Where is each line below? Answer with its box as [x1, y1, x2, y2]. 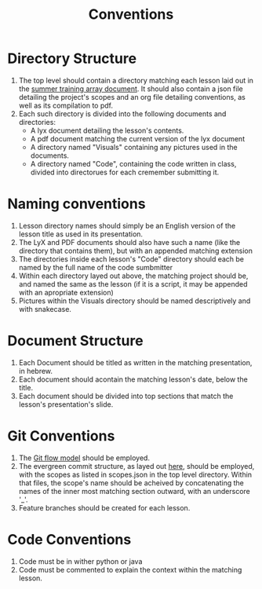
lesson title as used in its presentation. [18, 229, 143, 239]
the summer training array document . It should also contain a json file [18, 84, 244, 93]
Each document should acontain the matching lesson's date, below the [18, 375, 248, 384]
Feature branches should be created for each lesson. [18, 503, 191, 512]
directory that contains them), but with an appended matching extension [18, 246, 253, 255]
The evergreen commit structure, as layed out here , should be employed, [18, 461, 255, 470]
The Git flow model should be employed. [18, 453, 151, 463]
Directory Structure [7, 49, 137, 68]
